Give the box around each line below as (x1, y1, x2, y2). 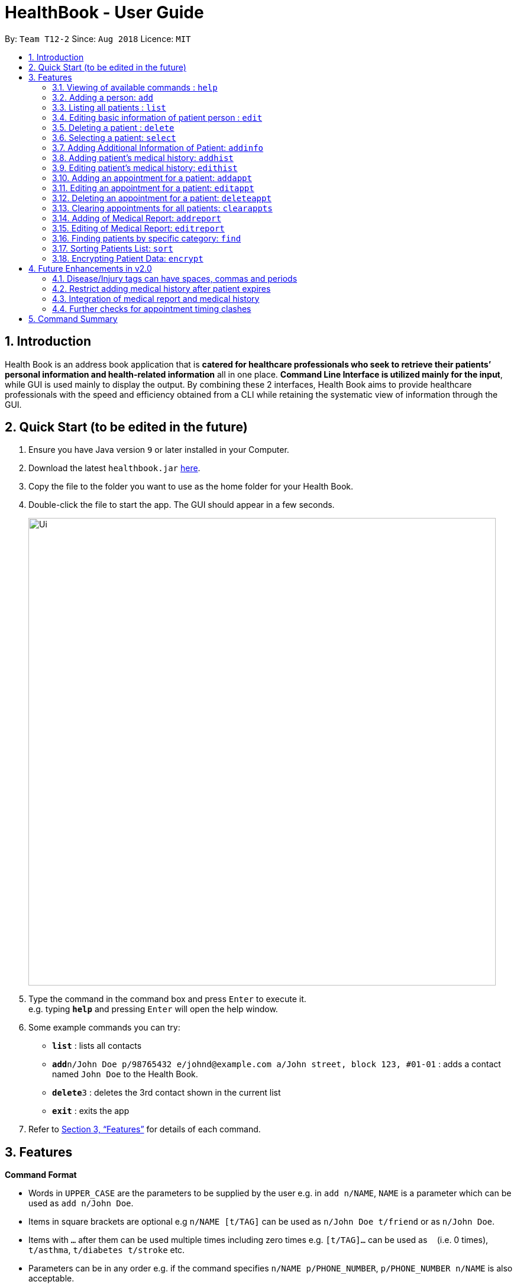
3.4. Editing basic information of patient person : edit (52, 112, 263, 123)
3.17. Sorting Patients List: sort (52, 243, 173, 253)
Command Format (5, 1170, 77, 1180)
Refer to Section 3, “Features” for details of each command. (28, 1124, 261, 1135)
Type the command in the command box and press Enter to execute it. (28, 994, 306, 1004)
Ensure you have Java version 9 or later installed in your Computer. (28, 445, 289, 455)
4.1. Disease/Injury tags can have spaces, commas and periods (52, 273, 298, 284)
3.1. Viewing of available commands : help (52, 82, 218, 92)
